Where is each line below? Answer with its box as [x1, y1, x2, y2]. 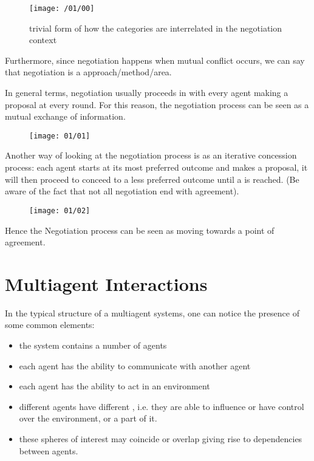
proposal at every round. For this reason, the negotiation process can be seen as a [5, 98, 309, 111]
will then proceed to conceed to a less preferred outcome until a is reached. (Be [5, 172, 299, 185]
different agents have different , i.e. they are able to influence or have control [19, 400, 304, 412]
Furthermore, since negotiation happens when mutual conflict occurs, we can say [5, 53, 305, 66]
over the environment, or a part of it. [19, 412, 157, 425]
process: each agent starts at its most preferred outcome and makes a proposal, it [5, 161, 308, 174]
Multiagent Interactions [5, 271, 208, 296]
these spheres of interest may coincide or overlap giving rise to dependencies [19, 432, 302, 445]
